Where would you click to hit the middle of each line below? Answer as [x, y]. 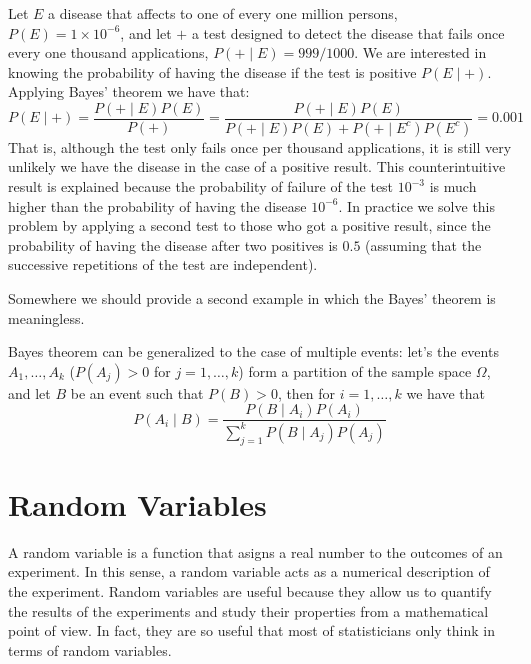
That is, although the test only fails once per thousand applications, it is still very [260, 146]
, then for [306, 392]
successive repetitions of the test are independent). [163, 264]
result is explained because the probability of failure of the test [201, 186]
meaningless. [46, 317]
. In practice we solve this [417, 205]
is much [453, 186]
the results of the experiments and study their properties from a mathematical [248, 610]
